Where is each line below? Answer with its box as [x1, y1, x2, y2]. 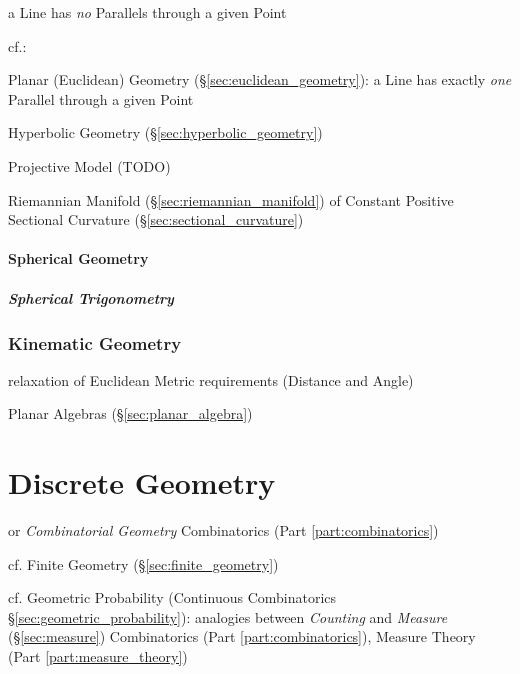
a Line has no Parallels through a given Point [8, 2, 287, 22]
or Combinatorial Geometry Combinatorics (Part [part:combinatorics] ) [8, 520, 439, 541]
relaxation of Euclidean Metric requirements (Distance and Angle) [8, 369, 414, 390]
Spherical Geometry [8, 248, 149, 269]
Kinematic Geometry [8, 330, 182, 355]
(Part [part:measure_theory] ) [8, 646, 188, 667]
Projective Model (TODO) [8, 155, 171, 176]
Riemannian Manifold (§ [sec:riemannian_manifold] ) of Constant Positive [8, 189, 454, 210]
